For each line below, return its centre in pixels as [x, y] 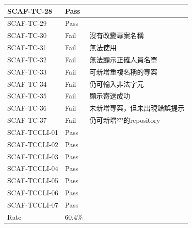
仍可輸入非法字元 [117, 84]
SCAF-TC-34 [27, 84]
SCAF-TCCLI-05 [33, 180]
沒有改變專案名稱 [117, 35]
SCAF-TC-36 [27, 108]
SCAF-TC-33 [27, 71]
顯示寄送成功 [110, 96]
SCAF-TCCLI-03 [33, 156]
